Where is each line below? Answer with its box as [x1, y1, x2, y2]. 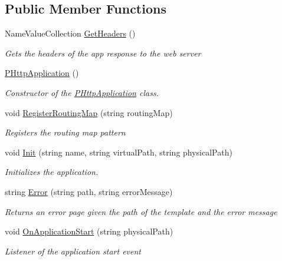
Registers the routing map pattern [5, 126, 126, 138]
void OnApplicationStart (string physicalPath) [5, 225, 173, 237]
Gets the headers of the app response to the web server [5, 47, 201, 59]
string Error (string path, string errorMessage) [5, 185, 173, 197]
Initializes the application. [5, 166, 99, 178]
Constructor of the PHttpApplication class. [5, 86, 159, 98]
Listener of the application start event [5, 245, 141, 257]
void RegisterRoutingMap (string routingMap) [5, 106, 173, 118]
